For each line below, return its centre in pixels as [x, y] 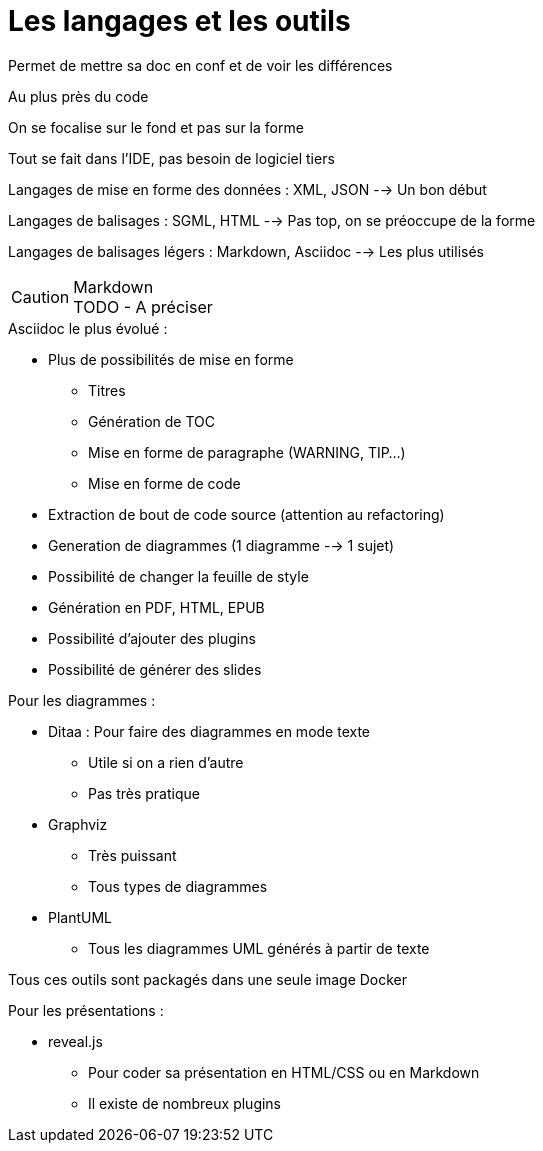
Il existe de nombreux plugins [185, 1103]
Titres [107, 390]
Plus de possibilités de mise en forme [171, 359]
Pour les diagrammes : [82, 700]
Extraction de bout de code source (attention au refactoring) [246, 514]
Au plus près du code [78, 96]
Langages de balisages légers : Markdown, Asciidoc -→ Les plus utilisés [246, 251]
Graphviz [78, 824]
